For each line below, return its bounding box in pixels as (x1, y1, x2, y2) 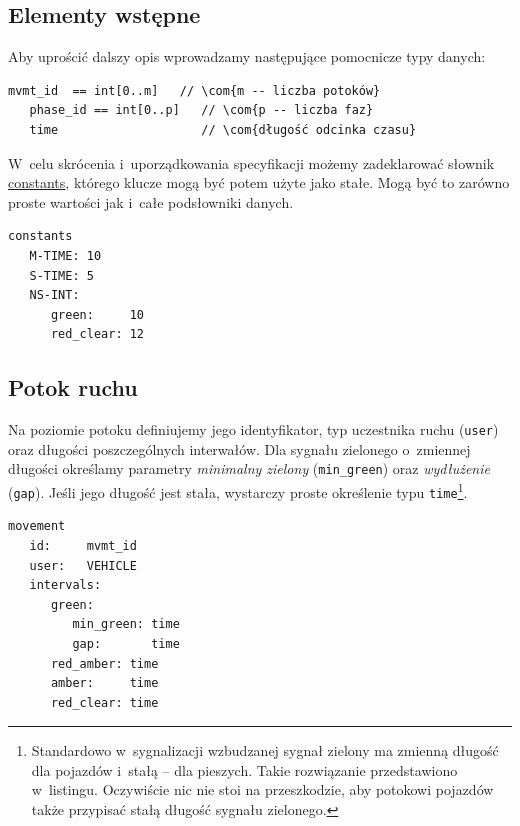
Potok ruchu (8, 372, 138, 403)
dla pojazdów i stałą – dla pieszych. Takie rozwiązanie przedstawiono (31, 759, 458, 780)
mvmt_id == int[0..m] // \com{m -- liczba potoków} (8, 83, 381, 98)
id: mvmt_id (29, 538, 137, 553)
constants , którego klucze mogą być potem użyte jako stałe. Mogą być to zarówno (8, 172, 510, 193)
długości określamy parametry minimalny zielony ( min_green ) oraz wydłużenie (8, 458, 490, 479)
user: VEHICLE (29, 558, 137, 573)
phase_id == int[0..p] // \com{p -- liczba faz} (29, 103, 374, 118)
